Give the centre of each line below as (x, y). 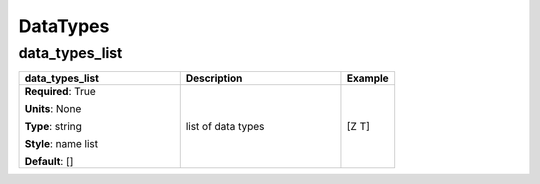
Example (367, 78)
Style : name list (61, 144)
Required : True (60, 92)
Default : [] (49, 162)
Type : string (53, 127)
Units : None (53, 109)
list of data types (225, 127)
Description (214, 78)
